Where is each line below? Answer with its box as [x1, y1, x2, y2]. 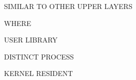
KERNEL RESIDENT [4, 68, 73, 78]
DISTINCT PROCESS [4, 51, 74, 61]
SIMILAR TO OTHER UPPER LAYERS [4, 1, 132, 11]
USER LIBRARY [4, 34, 57, 45]
